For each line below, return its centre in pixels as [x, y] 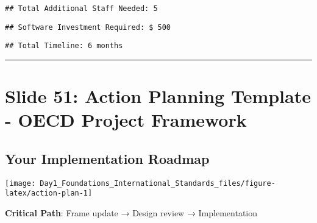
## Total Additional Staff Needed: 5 [81, 9]
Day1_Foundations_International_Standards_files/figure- [158, 183]
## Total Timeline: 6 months [64, 46]
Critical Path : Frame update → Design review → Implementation [131, 213]
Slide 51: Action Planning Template [158, 96]
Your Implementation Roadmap [107, 158]
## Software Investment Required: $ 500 [88, 27]
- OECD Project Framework [126, 120]
